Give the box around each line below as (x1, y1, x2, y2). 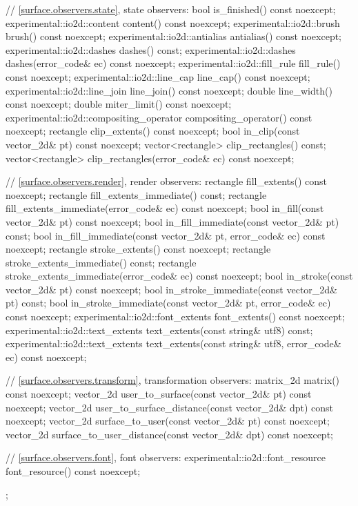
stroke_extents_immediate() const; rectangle (6, 255, 197, 269)
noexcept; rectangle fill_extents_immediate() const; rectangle (6, 187, 267, 202)
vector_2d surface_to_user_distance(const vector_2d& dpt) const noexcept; (6, 427, 333, 441)
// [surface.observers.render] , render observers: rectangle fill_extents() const (6, 174, 328, 188)
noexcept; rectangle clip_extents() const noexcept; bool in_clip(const (6, 124, 300, 138)
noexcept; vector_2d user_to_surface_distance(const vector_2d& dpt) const (6, 400, 333, 414)
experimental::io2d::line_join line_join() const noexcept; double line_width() (6, 83, 332, 97)
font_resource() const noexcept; (6, 464, 141, 478)
